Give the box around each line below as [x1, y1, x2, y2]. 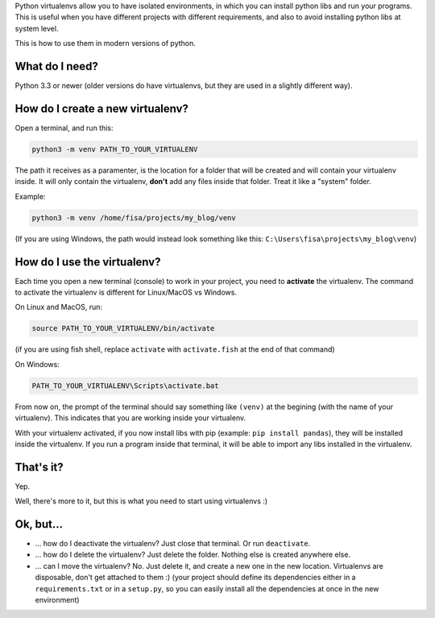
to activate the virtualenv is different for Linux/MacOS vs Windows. [14, 287, 238, 297]
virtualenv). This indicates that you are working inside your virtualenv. [14, 413, 246, 423]
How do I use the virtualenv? [14, 255, 161, 269]
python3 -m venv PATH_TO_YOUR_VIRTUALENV [31, 144, 198, 153]
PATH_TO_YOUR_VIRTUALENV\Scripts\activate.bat [31, 381, 219, 390]
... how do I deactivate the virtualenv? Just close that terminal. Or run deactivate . [35, 539, 311, 549]
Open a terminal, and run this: [14, 123, 114, 132]
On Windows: [14, 359, 60, 369]
